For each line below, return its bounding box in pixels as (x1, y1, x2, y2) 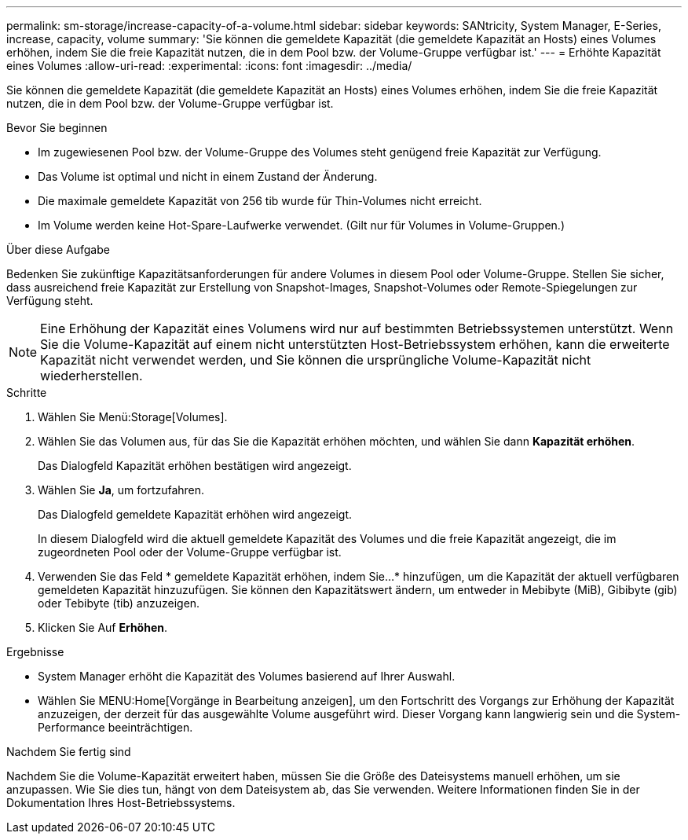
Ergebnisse (6, 645, 64, 658)
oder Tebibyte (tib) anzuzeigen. (38, 596, 200, 610)
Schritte (6, 386, 47, 399)
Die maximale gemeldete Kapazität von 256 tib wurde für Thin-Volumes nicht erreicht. (38, 194, 482, 207)
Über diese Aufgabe (6, 243, 110, 256)
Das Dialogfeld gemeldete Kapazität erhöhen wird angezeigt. (38, 508, 353, 521)
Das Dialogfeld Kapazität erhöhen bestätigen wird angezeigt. (38, 459, 352, 472)
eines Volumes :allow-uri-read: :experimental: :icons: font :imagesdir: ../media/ (6, 59, 412, 72)
